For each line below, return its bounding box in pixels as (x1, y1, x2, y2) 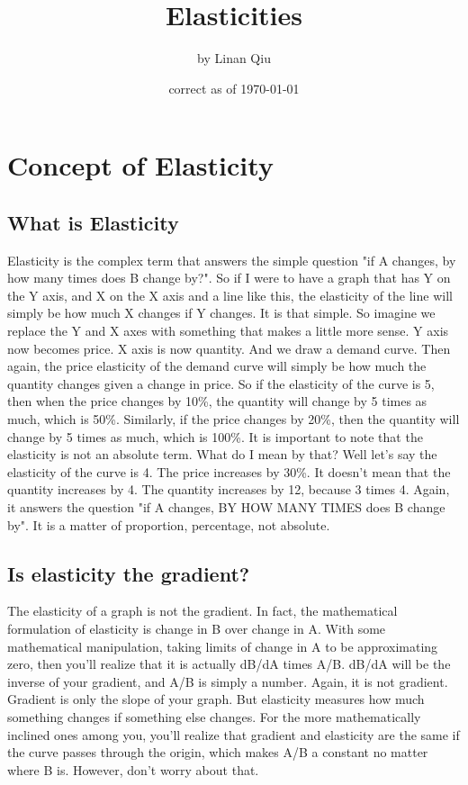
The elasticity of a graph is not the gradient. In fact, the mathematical (7, 601, 398, 620)
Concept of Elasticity (7, 147, 274, 184)
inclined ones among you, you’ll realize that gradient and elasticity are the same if (7, 725, 460, 744)
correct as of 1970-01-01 (168, 78, 300, 97)
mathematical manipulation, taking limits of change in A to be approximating (7, 636, 438, 655)
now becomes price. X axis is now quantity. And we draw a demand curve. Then (7, 338, 451, 357)
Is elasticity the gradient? (7, 559, 250, 587)
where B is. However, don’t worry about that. (7, 760, 259, 779)
